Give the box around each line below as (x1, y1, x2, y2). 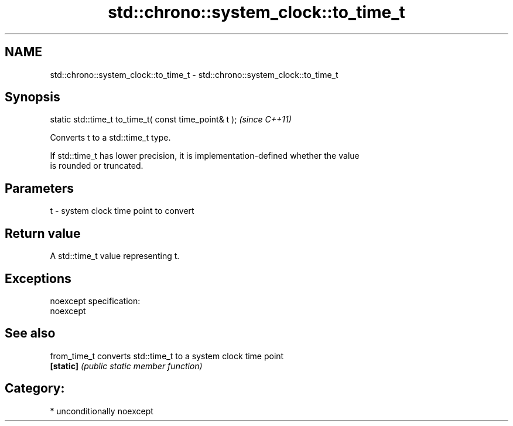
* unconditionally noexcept (50, 405, 153, 416)
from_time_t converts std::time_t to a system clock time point (50, 350, 284, 361)
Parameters (5, 180, 74, 196)
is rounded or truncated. (50, 161, 143, 171)
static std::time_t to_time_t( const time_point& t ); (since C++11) (50, 114, 292, 125)
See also (5, 326, 56, 341)
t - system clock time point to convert (50, 206, 194, 216)
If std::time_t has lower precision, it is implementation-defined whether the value (50, 151, 360, 161)
